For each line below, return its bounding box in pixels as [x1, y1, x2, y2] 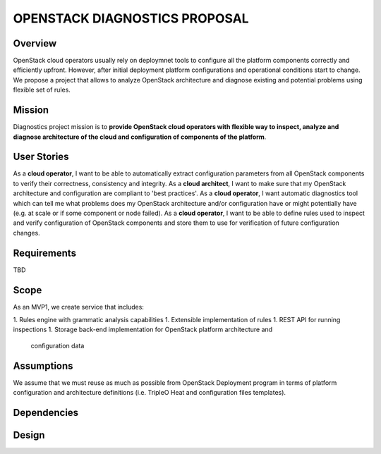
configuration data [30, 341, 85, 350]
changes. [13, 228, 40, 237]
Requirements [13, 247, 77, 259]
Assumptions [13, 360, 73, 372]
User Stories [13, 151, 69, 163]
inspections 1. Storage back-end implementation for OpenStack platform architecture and [13, 325, 273, 334]
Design [13, 429, 45, 441]
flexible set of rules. [13, 85, 71, 94]
